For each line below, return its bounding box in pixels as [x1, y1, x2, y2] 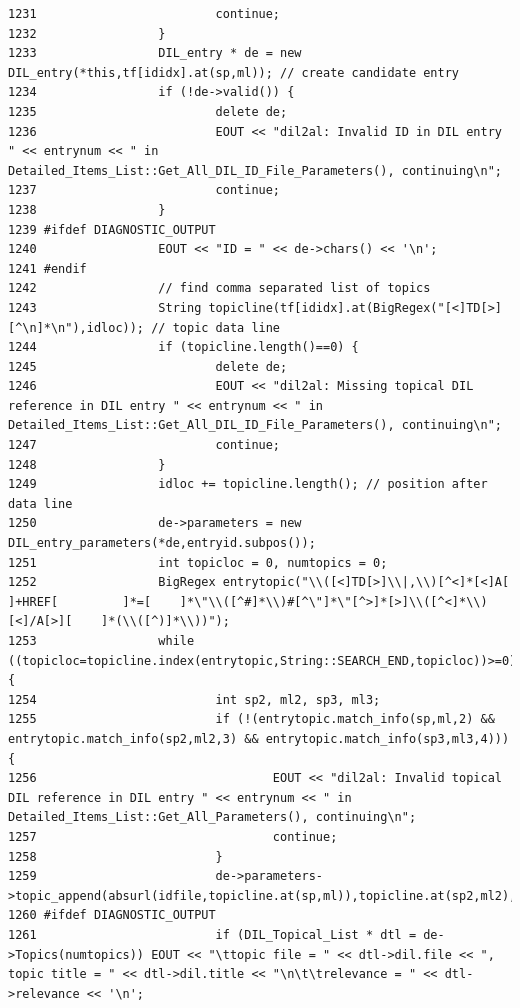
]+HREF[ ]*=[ [8, 594, 152, 609]
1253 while [8, 634, 195, 648]
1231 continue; [8, 7, 281, 21]
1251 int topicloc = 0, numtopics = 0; [8, 555, 388, 570]
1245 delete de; [8, 359, 288, 374]
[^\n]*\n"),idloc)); [8, 320, 145, 335]
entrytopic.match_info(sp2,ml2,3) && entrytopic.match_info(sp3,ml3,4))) [8, 731, 510, 746]
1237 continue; [8, 183, 281, 198]
